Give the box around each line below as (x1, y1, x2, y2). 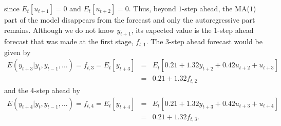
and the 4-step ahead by (4, 84, 80, 95)
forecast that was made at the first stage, (4, 36, 134, 47)
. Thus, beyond (128, 3, 176, 13)
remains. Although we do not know (4, 24, 115, 35)
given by (4, 46, 31, 57)
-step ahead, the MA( (182, 3, 250, 13)
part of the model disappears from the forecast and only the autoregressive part (4, 14, 255, 25)
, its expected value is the (131, 24, 212, 35)
